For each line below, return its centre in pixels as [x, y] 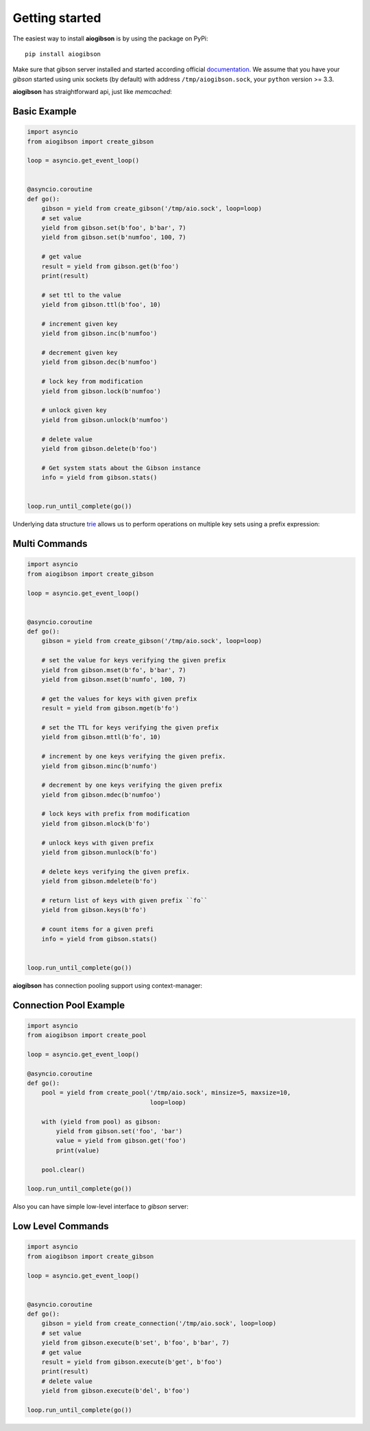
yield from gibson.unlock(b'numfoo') [105, 420]
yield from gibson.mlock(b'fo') [96, 823]
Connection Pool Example [69, 1005]
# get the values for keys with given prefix [119, 699]
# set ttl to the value [81, 295]
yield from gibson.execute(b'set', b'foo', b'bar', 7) [135, 1343]
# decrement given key [79, 353]
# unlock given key [74, 410]
